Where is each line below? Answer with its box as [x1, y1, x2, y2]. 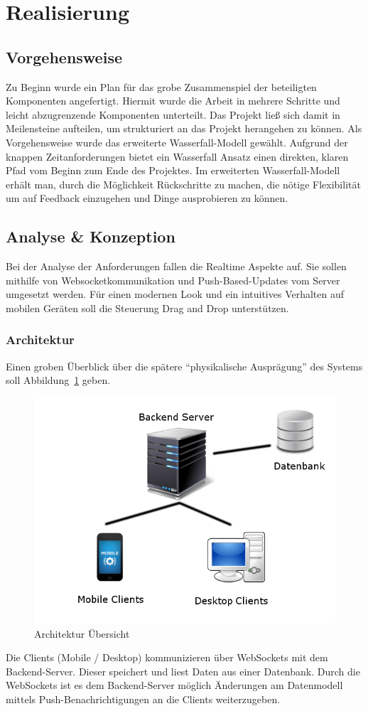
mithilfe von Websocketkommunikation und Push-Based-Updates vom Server [6, 272, 340, 287]
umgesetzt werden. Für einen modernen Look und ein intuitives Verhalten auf [6, 287, 345, 301]
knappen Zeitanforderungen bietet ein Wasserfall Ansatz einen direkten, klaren [6, 149, 349, 164]
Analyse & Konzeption [6, 225, 175, 247]
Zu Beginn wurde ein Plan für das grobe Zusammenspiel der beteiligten [6, 79, 317, 94]
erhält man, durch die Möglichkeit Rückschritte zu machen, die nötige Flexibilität [6, 176, 361, 191]
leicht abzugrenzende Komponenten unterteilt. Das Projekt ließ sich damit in [6, 107, 340, 122]
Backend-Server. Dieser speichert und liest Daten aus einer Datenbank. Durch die [6, 663, 360, 678]
